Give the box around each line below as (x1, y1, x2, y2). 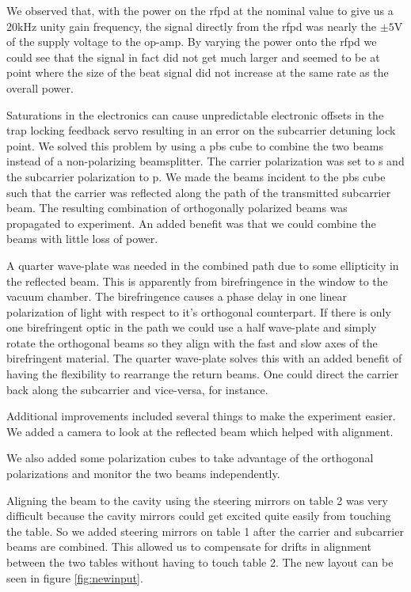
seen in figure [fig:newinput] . (6, 569, 143, 586)
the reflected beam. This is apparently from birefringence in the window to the (6, 272, 388, 289)
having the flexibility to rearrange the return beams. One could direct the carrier (6, 366, 399, 382)
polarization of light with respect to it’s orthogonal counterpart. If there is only (6, 303, 391, 320)
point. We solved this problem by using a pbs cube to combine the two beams (6, 137, 384, 154)
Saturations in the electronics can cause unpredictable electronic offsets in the (6, 106, 384, 123)
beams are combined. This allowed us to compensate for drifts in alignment (6, 538, 371, 555)
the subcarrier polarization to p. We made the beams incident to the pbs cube (6, 168, 386, 184)
